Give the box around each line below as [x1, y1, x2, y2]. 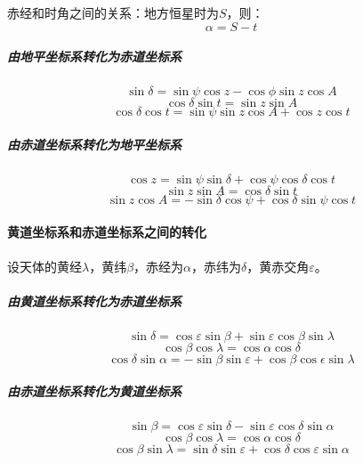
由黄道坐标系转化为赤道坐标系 [7, 291, 181, 310]
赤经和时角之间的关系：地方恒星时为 [7, 4, 219, 21]
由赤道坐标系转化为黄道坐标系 [7, 382, 181, 401]
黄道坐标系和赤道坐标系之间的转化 [7, 223, 206, 241]
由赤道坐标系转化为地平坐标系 [7, 134, 181, 153]
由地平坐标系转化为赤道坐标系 [7, 47, 181, 66]
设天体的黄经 [7, 256, 82, 275]
